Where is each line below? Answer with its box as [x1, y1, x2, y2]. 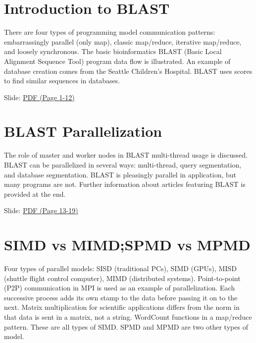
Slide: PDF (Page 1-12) [4, 92, 75, 102]
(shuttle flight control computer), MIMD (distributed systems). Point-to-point [4, 273, 241, 283]
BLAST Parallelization [4, 121, 162, 141]
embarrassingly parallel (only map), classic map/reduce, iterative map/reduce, [4, 36, 242, 47]
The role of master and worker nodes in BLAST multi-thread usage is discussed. [4, 150, 248, 160]
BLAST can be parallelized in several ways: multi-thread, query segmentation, [4, 160, 242, 170]
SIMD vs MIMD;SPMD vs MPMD [4, 234, 251, 255]
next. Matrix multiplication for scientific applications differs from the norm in [4, 302, 240, 312]
